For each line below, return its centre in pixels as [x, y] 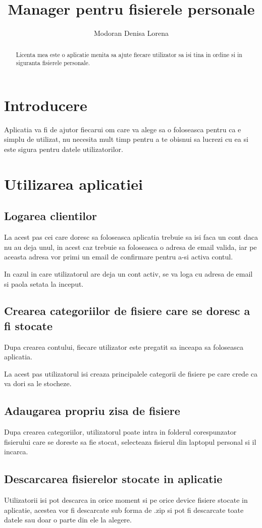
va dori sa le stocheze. [38, 383]
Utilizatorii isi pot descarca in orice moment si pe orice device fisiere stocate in [126, 500]
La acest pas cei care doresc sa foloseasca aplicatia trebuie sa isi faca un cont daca [131, 237]
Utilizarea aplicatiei [73, 183]
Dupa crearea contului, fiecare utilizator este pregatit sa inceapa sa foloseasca [124, 347]
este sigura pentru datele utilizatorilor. [64, 149]
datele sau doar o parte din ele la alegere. [68, 520]
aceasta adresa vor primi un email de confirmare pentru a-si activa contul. [119, 257]
